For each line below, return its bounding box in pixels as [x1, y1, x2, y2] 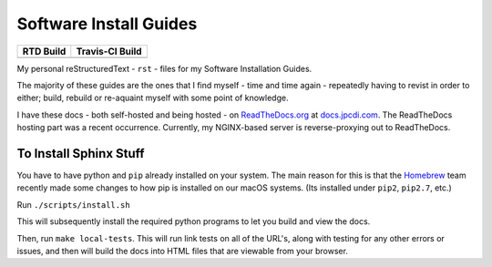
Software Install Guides [16, 14, 198, 34]
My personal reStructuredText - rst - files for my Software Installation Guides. [16, 63, 313, 74]
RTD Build [22, 45, 67, 57]
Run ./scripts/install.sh [16, 199, 131, 210]
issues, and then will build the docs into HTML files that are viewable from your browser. [16, 245, 348, 256]
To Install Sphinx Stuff [16, 146, 145, 161]
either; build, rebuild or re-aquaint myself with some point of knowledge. [16, 92, 289, 104]
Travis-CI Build [76, 45, 142, 57]
